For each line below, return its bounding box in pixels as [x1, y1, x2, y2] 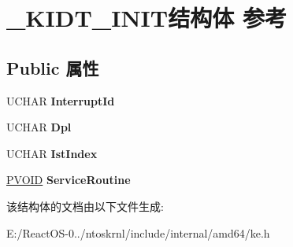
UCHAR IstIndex [6, 145, 98, 161]
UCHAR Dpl [6, 119, 72, 135]
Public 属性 [6, 55, 99, 79]
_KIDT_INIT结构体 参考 [6, 2, 287, 34]
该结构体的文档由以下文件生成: [6, 197, 164, 214]
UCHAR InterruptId [6, 92, 115, 109]
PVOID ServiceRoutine [6, 171, 131, 188]
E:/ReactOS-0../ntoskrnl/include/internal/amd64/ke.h [6, 224, 270, 241]
